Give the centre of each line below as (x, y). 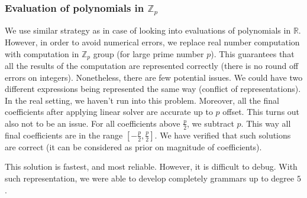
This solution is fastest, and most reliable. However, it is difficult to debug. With (151, 166)
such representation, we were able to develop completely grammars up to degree (150, 178)
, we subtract (211, 123)
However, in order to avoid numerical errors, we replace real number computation (152, 42)
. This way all (266, 123)
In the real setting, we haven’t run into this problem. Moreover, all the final (142, 100)
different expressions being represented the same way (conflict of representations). (153, 89)
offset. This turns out (261, 112)
